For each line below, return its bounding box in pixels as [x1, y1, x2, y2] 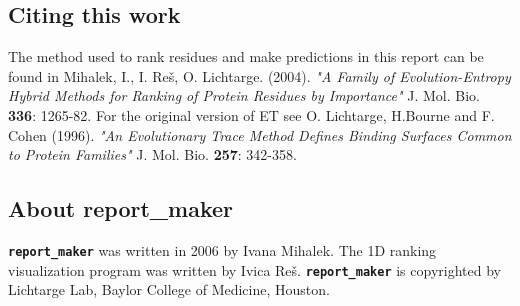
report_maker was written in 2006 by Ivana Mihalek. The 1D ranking [8, 239, 437, 260]
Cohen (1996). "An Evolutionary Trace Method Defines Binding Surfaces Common [8, 124, 512, 145]
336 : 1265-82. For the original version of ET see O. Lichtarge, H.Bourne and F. [8, 104, 495, 125]
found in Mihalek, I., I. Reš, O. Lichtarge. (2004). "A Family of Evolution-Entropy [8, 65, 511, 86]
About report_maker [8, 193, 233, 224]
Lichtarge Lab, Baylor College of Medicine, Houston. [8, 279, 330, 300]
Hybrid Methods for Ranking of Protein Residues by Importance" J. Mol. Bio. [8, 85, 480, 106]
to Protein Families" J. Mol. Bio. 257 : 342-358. [8, 144, 297, 165]
